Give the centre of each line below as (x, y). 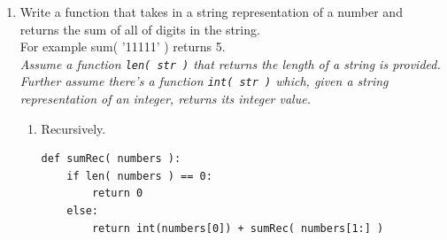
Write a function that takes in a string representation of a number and (211, 12)
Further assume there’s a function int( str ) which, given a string (204, 81)
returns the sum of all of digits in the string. (140, 29)
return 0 (117, 194)
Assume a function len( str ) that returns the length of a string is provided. (230, 63)
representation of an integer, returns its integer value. (165, 99)
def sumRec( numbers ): (111, 159)
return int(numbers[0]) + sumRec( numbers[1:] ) (238, 228)
